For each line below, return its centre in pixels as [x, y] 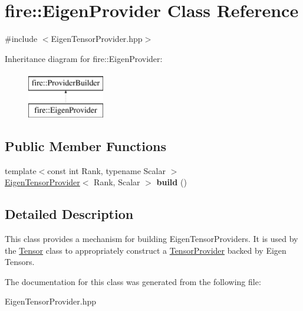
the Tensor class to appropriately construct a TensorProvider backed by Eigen [146, 250]
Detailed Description [69, 214]
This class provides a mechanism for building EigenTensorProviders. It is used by [151, 239]
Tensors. [20, 262]
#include [21, 39]
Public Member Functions [85, 145]
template [21, 170]
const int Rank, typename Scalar [106, 170]
